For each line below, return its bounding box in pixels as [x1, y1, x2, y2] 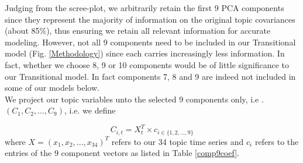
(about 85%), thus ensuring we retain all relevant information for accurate [5, 24, 271, 37]
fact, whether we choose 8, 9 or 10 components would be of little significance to [5, 58, 289, 70]
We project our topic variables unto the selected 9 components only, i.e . [5, 93, 264, 105]
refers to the [254, 135, 299, 147]
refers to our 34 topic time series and [111, 135, 244, 147]
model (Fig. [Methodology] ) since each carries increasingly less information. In [5, 47, 285, 59]
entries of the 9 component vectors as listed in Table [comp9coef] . [5, 147, 239, 159]
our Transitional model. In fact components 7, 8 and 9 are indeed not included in [5, 70, 296, 82]
